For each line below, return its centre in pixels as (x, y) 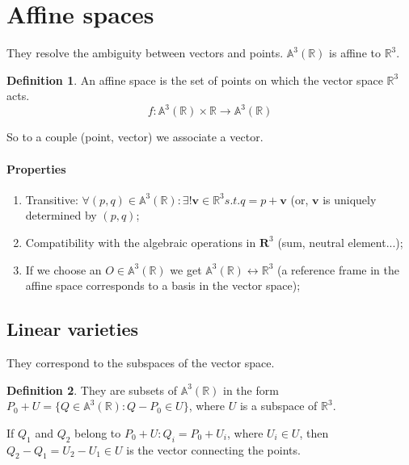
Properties (36, 168)
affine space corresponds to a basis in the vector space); (163, 285)
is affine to (355, 53)
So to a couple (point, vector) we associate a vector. (135, 137)
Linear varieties (73, 329)
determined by (61, 215)
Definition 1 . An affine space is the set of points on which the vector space (195, 80)
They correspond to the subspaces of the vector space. (141, 362)
